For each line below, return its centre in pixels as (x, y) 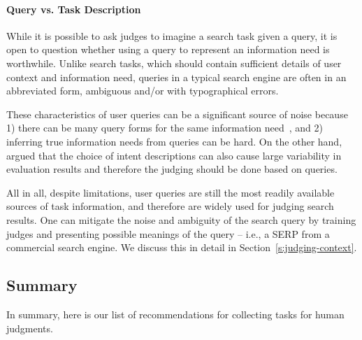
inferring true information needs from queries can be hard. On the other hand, (174, 141)
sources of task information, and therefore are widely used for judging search (170, 206)
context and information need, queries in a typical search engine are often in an (176, 77)
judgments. (30, 328)
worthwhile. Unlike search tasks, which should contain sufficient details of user (174, 63)
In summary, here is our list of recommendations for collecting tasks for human (175, 314)
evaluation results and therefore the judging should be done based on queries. (172, 169)
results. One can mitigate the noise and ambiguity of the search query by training (181, 219)
